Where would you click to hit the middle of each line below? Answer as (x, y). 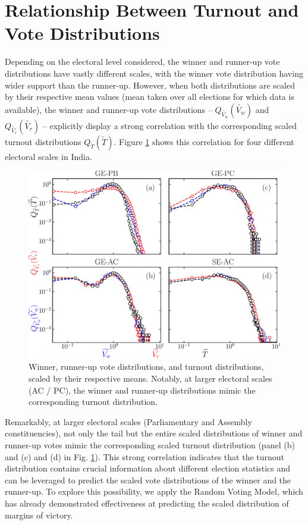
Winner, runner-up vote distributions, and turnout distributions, (146, 367)
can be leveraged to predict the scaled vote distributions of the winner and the (148, 480)
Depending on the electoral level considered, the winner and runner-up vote (142, 62)
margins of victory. (39, 515)
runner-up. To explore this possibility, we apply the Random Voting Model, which (154, 491)
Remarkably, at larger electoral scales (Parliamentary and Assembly (128, 421)
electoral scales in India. (48, 156)
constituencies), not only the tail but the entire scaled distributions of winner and (154, 433)
